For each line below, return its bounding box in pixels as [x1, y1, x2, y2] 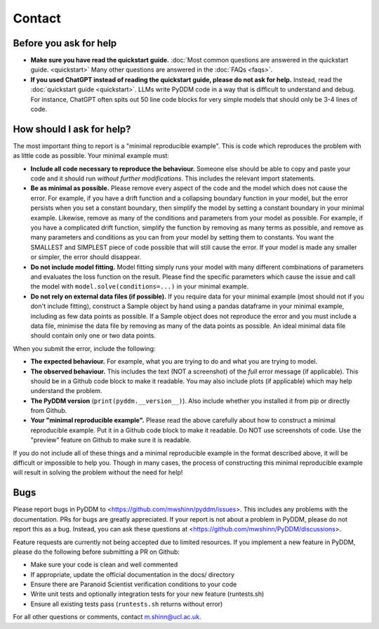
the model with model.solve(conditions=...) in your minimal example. [30, 282, 249, 291]
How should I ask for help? [13, 123, 131, 135]
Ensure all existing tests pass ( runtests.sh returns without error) [30, 600, 223, 608]
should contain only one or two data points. [30, 331, 157, 340]
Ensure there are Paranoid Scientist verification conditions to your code [30, 580, 237, 589]
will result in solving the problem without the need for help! [13, 468, 183, 477]
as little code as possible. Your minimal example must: [13, 152, 170, 160]
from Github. [30, 406, 67, 415]
